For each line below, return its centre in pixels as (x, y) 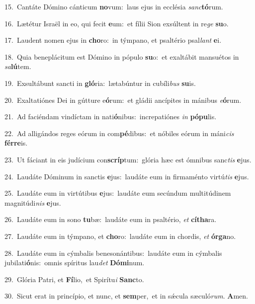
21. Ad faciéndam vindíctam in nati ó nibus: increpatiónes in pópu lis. (111, 116)
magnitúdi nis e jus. (33, 202)
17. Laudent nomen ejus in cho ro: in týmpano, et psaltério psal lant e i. (113, 40)
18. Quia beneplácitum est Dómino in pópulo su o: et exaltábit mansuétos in (122, 56)
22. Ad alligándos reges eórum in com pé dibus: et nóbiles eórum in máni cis (119, 133)
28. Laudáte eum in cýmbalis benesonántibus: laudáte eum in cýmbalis (113, 253)
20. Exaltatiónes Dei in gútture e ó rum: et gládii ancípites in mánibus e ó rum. (123, 100)
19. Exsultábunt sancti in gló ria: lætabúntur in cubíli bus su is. (100, 83)
